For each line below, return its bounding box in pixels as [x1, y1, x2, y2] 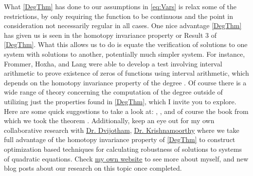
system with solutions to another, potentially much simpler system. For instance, [4, 48, 245, 59]
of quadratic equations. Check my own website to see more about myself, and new [4, 153, 249, 163]
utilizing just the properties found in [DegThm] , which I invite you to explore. [4, 96, 236, 106]
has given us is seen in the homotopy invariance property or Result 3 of [4, 30, 217, 40]
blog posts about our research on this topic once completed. [4, 163, 182, 173]
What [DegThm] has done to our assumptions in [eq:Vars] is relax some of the [4, 1, 237, 11]
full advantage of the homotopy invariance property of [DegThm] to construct [4, 134, 235, 144]
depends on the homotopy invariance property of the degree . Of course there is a [4, 77, 247, 87]
